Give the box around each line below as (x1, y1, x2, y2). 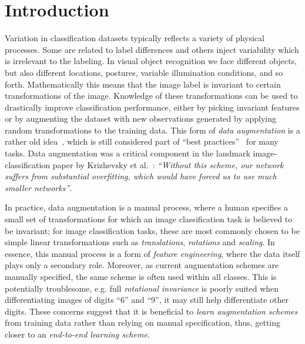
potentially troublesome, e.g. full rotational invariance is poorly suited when (5, 282, 279, 294)
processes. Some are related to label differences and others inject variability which (5, 43, 299, 55)
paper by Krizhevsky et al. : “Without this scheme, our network (52, 158, 284, 171)
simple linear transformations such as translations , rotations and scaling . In (5, 236, 275, 248)
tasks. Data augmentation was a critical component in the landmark (5, 147, 250, 159)
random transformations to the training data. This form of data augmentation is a (5, 123, 300, 136)
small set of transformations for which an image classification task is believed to (5, 213, 293, 225)
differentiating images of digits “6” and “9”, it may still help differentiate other (5, 293, 289, 306)
